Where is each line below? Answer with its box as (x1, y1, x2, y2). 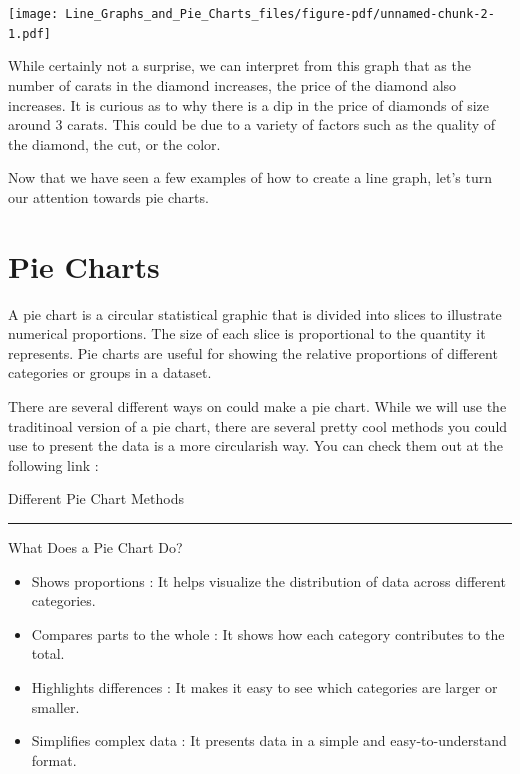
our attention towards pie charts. (8, 186, 209, 207)
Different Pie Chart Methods (8, 488, 184, 509)
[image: (8, 7, 59, 21)
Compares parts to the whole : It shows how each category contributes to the (31, 623, 505, 644)
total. (31, 643, 65, 664)
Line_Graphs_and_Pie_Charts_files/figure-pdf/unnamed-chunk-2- (65, 7, 495, 21)
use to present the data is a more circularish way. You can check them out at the (8, 435, 504, 456)
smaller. (31, 696, 80, 717)
